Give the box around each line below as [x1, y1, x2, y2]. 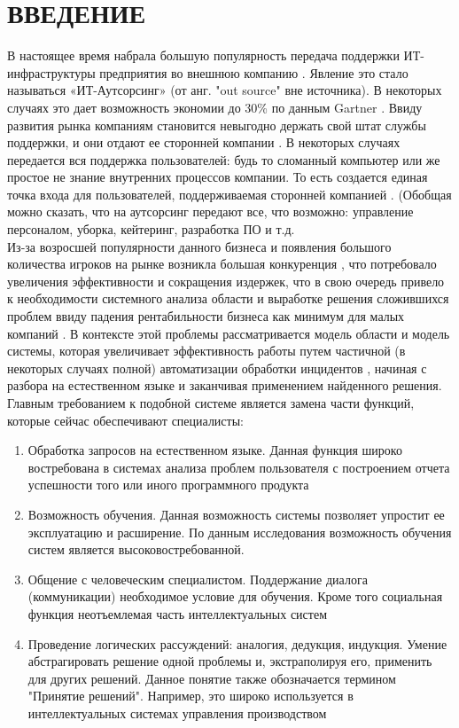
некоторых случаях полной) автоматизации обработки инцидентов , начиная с [7, 358, 427, 377]
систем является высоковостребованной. [27, 540, 245, 559]
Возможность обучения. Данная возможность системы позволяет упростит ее [27, 505, 445, 523]
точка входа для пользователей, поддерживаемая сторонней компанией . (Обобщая [7, 184, 452, 203]
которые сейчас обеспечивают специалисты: [7, 411, 244, 429]
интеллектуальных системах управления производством [27, 703, 327, 722]
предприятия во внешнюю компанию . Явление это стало [99, 63, 408, 82]
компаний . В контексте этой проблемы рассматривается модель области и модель [7, 324, 450, 342]
